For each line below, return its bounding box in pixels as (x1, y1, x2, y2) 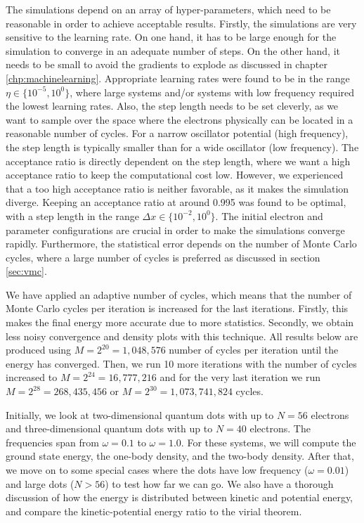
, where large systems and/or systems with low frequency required (70, 84, 355, 99)
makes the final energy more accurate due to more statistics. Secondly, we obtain (6, 315, 354, 330)
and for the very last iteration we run (160, 370, 321, 385)
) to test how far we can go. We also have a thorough (105, 476, 334, 491)
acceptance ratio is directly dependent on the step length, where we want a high (6, 153, 351, 168)
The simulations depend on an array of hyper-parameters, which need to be (6, 2, 331, 16)
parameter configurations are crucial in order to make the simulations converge (6, 222, 345, 237)
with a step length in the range (6, 208, 139, 223)
